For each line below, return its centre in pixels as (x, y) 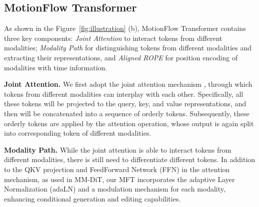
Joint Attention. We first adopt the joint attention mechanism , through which (128, 84)
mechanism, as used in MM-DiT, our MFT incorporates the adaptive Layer (119, 179)
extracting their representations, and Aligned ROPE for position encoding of (121, 57)
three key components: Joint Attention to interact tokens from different (113, 38)
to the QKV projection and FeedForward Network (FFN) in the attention (117, 169)
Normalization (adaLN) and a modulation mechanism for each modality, (115, 189)
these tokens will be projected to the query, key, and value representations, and (125, 103)
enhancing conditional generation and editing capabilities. (92, 198)
